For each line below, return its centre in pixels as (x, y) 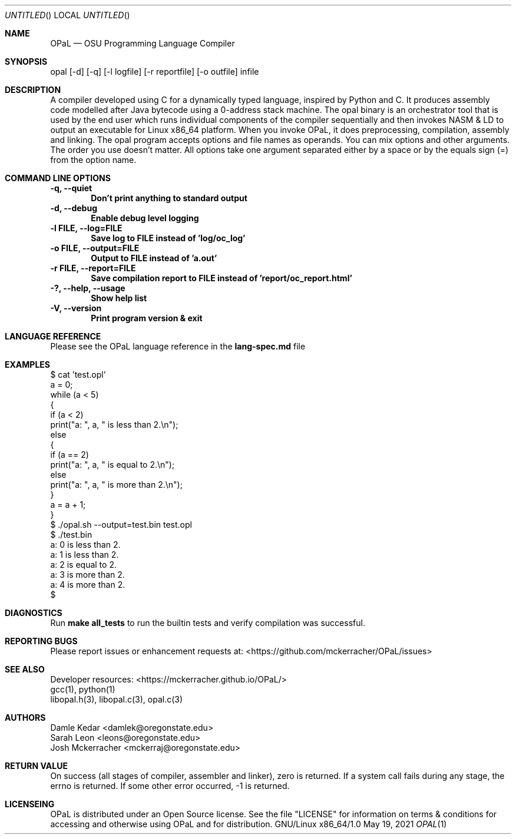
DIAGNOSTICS (34, 613)
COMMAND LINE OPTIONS (58, 178)
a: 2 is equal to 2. (83, 565)
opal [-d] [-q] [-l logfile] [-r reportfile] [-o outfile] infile (155, 71)
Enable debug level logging (145, 218)
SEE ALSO (25, 669)
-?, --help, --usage (88, 288)
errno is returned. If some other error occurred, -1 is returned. (170, 786)
